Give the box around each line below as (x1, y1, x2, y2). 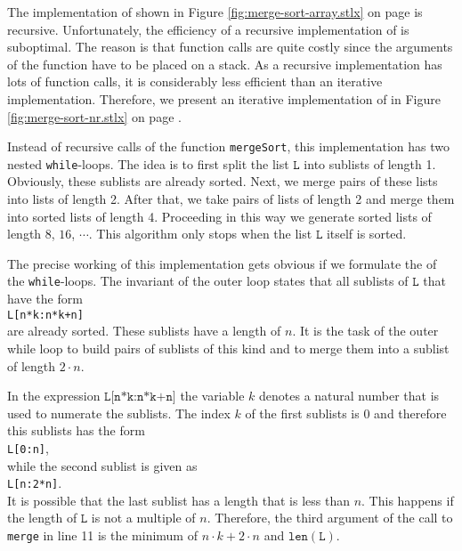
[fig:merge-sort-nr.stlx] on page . (7, 107, 182, 126)
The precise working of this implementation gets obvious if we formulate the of (7, 254, 437, 272)
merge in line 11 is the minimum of (7, 526, 198, 544)
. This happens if (361, 490, 454, 509)
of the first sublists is (245, 403, 360, 422)
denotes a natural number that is (259, 386, 440, 405)
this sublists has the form (7, 421, 145, 440)
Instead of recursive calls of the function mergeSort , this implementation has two (7, 137, 450, 156)
